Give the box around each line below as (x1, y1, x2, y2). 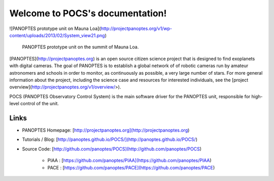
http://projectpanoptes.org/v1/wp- (100, 25, 173, 32)
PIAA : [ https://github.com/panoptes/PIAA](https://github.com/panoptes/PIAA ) (47, 158, 212, 164)
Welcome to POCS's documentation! (9, 8, 167, 19)
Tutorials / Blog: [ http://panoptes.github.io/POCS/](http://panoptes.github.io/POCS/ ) (22, 136, 198, 142)
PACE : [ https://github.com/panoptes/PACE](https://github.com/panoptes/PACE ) (47, 164, 215, 170)
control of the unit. (20, 101, 59, 107)
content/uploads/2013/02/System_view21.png (9, 32, 105, 38)
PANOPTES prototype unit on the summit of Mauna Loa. (22, 44, 139, 50)
